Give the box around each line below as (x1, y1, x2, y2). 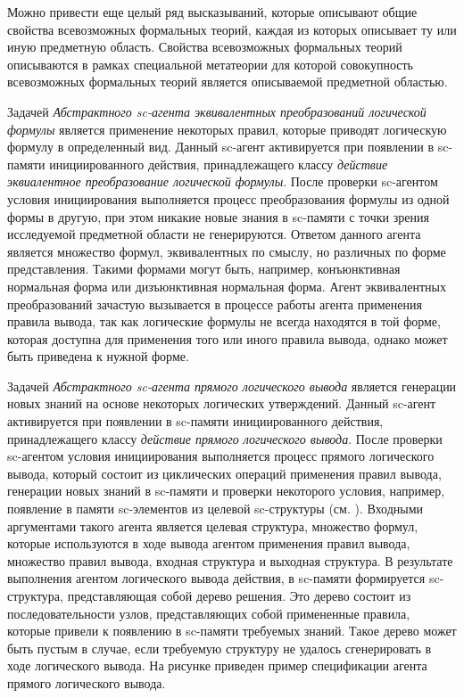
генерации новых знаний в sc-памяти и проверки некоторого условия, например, (7, 481, 445, 500)
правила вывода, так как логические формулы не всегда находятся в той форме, (7, 312, 441, 331)
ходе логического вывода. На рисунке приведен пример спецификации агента (7, 656, 427, 675)
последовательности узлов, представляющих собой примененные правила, (7, 604, 410, 622)
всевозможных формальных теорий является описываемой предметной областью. (7, 72, 448, 91)
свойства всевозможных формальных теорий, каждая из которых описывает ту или (7, 20, 457, 38)
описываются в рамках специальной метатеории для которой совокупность (7, 54, 413, 73)
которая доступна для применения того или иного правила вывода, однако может (7, 329, 448, 348)
